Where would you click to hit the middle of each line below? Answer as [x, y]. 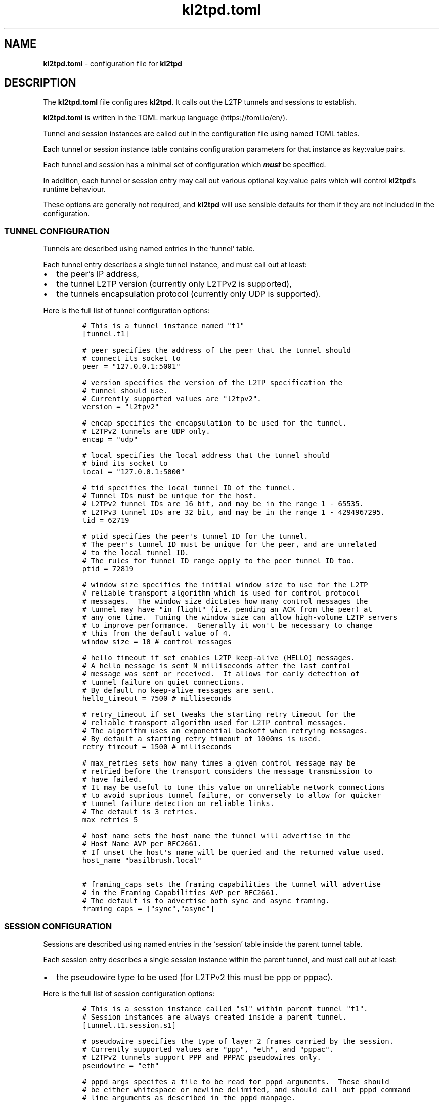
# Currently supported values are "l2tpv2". [172, 399]
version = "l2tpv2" [121, 407]
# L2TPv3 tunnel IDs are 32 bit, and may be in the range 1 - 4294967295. [234, 512]
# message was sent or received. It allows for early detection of [221, 674]
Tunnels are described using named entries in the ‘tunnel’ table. [149, 249]
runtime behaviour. [74, 189]
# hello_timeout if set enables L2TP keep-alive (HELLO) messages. [219, 658]
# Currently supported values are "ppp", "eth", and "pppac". [208, 1049]
